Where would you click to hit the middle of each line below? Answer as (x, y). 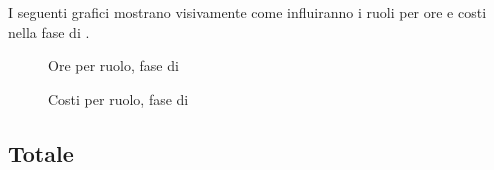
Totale (41, 152)
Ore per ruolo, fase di (113, 65)
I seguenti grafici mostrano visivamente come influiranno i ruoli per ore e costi (247, 12)
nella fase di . (49, 31)
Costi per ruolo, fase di (118, 98)
